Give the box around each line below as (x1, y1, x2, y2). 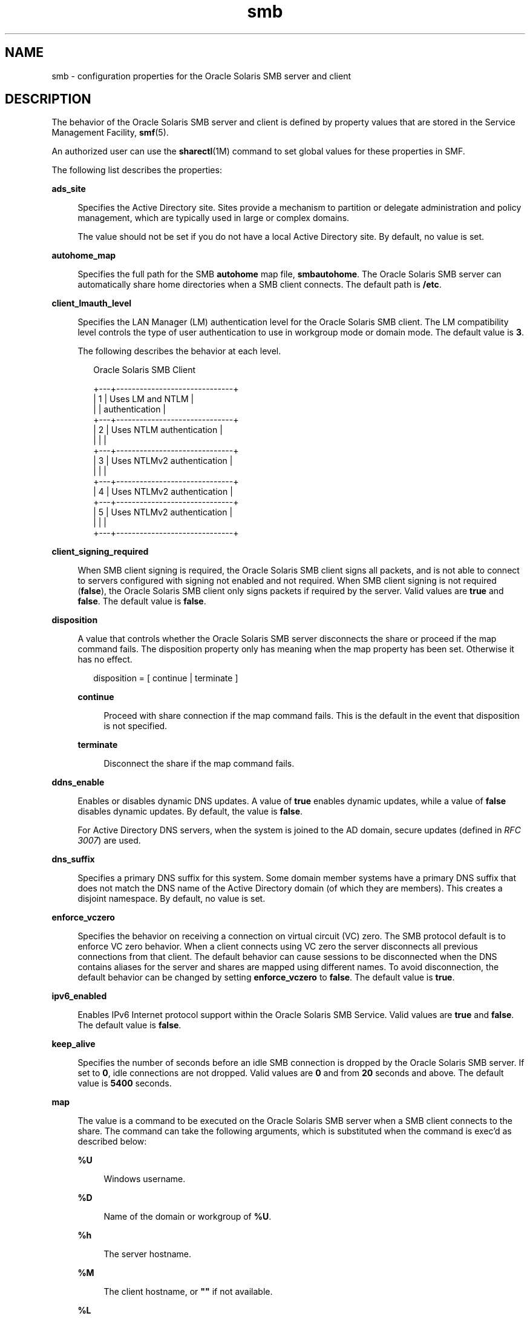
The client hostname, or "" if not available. (103, 1286, 273, 1297)
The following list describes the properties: (51, 165, 222, 176)
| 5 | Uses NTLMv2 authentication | (93, 507, 233, 518)
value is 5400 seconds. (77, 1078, 172, 1089)
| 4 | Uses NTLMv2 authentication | (93, 486, 233, 497)
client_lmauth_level (51, 298, 132, 309)
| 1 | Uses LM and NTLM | (93, 394, 194, 405)
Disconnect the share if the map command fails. (103, 758, 295, 769)
